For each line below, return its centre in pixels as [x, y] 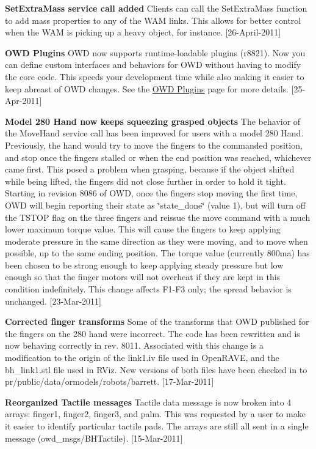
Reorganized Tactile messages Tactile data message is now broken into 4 [148, 402]
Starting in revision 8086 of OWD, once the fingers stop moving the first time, [151, 193]
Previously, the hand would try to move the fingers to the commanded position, [154, 145]
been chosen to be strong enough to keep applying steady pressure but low [144, 265]
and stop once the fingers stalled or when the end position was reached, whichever [158, 157]
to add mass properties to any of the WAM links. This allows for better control [153, 20]
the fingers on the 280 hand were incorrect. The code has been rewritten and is [153, 333]
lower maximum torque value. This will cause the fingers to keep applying [143, 229]
